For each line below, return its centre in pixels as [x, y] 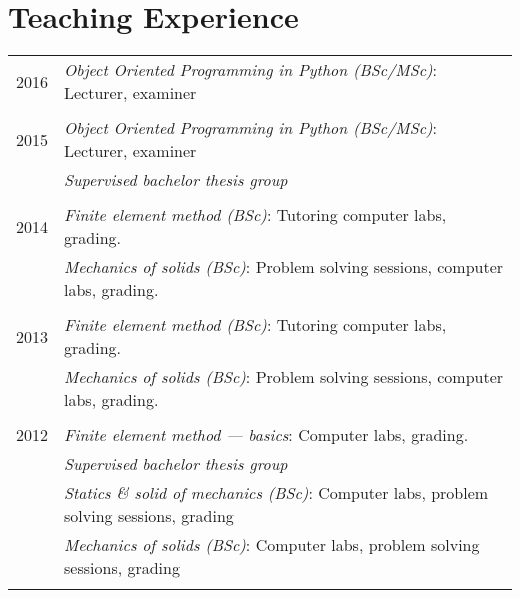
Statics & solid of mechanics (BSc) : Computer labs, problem [276, 493]
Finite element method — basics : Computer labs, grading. [266, 435]
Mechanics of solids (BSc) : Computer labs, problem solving [272, 545]
